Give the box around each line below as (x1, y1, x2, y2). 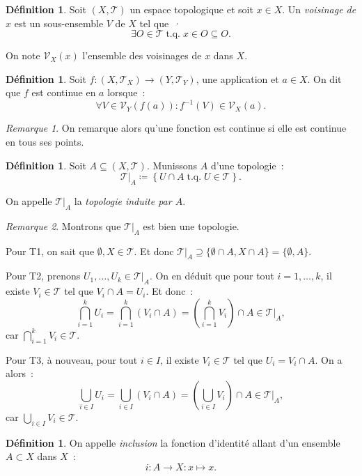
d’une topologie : (210, 158, 284, 172)
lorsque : (107, 85, 145, 100)
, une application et (196, 71, 279, 86)
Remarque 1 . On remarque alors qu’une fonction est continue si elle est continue (6, 121, 347, 135)
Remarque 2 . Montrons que (6, 218, 121, 233)
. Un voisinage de (282, 2, 356, 16)
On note (6, 48, 40, 63)
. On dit (307, 71, 342, 86)
